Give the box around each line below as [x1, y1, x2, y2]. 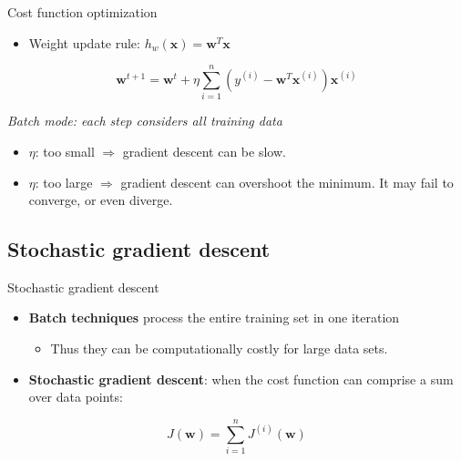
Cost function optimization [7, 3, 158, 21]
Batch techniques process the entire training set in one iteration [28, 308, 400, 327]
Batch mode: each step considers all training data [7, 111, 282, 130]
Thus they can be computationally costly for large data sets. [50, 339, 388, 358]
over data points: [28, 387, 123, 406]
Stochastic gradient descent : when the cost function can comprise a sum [28, 369, 454, 388]
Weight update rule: [28, 33, 140, 52]
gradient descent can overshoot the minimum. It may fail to [120, 172, 454, 191]
